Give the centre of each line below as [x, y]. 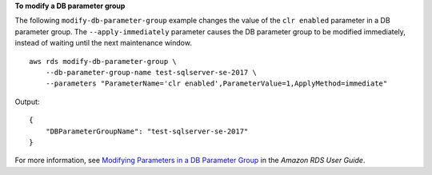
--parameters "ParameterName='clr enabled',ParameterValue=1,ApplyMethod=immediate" [216, 84]
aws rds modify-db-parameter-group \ [103, 61]
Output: [27, 101]
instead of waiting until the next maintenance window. [103, 43]
